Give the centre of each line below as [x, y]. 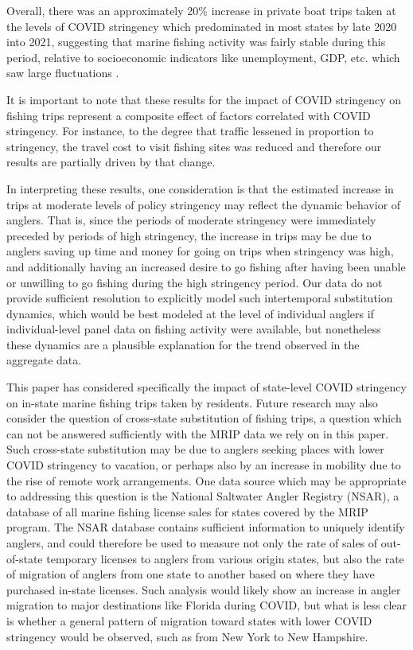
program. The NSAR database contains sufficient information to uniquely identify [206, 527]
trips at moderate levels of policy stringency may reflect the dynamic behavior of [204, 204]
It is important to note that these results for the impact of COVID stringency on [204, 99]
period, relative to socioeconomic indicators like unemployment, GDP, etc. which [203, 57]
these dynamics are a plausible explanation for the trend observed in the [183, 344]
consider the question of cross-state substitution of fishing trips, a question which [204, 418]
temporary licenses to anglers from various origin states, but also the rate [225, 558]
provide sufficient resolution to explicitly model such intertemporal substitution [200, 298]
